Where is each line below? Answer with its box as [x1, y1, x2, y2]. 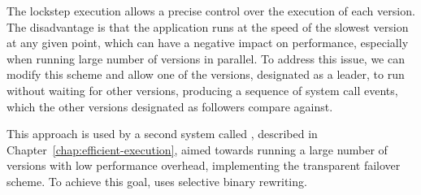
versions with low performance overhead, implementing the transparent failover [7, 157, 401, 174]
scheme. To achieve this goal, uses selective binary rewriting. [7, 172, 307, 189]
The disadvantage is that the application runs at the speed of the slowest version [7, 18, 409, 35]
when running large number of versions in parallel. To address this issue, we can [7, 50, 405, 67]
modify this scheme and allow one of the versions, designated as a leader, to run [7, 66, 405, 83]
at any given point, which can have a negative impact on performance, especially [7, 34, 409, 51]
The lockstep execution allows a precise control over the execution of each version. [7, 2, 415, 19]
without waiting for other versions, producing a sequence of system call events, [7, 81, 398, 98]
